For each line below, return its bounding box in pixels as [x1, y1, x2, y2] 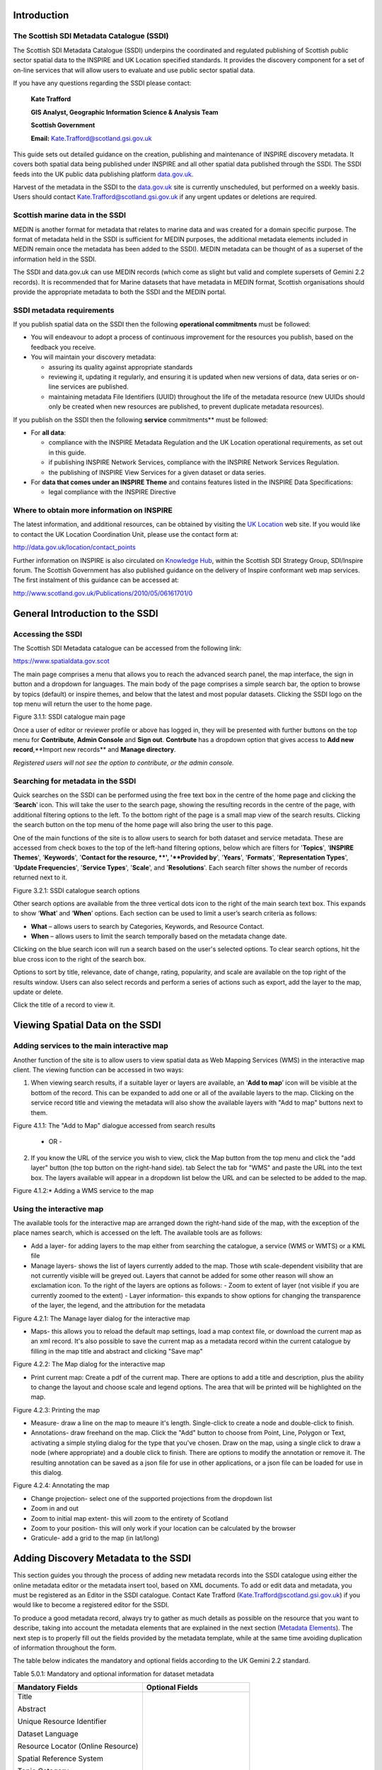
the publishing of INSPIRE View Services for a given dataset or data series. [48, 468, 267, 476]
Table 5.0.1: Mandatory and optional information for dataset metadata [13, 1669, 214, 1678]
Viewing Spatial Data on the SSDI [13, 1020, 162, 1032]
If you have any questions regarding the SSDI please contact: [13, 79, 192, 87]
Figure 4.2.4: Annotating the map [13, 1481, 110, 1490]
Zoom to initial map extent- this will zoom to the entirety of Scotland [30, 1514, 228, 1522]
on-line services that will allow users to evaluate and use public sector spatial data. [13, 66, 255, 74]
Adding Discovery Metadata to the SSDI [13, 1553, 192, 1565]
